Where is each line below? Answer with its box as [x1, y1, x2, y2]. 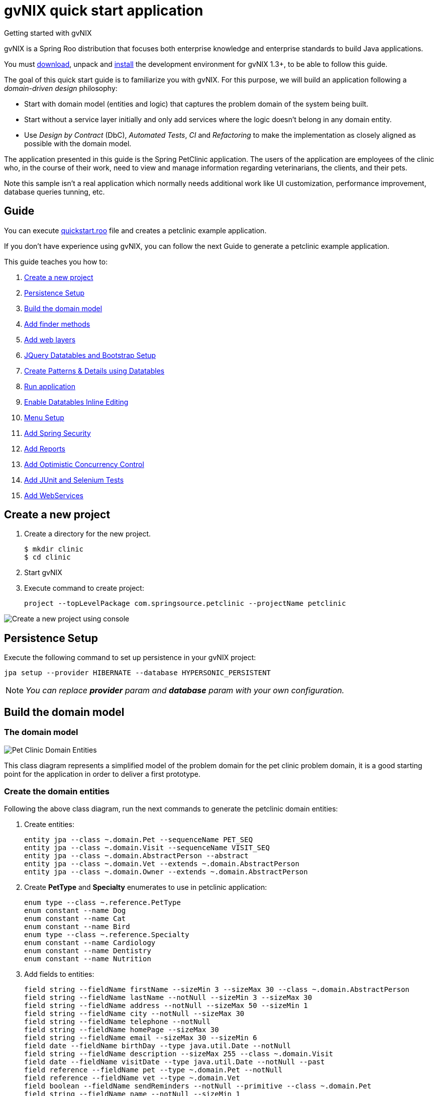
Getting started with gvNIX [4, 28, 92, 37]
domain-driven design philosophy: [4, 83, 118, 93]
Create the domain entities [4, 786, 110, 796]
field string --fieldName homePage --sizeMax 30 [24, 1026, 219, 1034]
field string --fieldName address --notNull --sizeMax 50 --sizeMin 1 [24, 1001, 308, 1010]
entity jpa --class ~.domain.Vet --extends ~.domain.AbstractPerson [24, 860, 299, 868]
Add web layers [24, 335, 76, 344]
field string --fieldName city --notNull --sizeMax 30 [24, 1010, 245, 1018]
